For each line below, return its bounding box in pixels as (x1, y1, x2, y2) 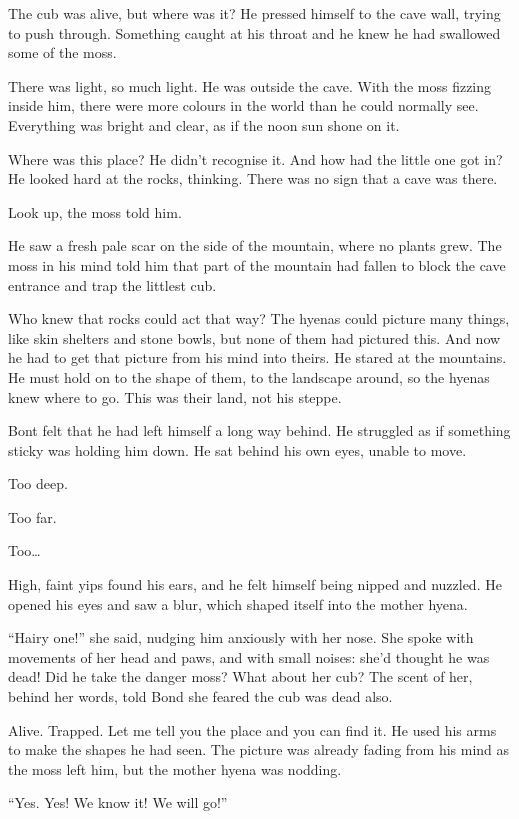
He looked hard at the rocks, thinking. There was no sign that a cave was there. (8, 168, 498, 189)
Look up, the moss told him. (8, 201, 182, 222)
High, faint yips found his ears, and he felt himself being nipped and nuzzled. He (8, 574, 502, 595)
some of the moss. (8, 42, 117, 63)
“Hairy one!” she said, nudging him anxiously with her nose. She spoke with (8, 627, 474, 648)
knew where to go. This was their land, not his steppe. (8, 386, 342, 407)
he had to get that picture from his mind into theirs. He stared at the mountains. (8, 347, 507, 368)
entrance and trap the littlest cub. (8, 274, 217, 295)
